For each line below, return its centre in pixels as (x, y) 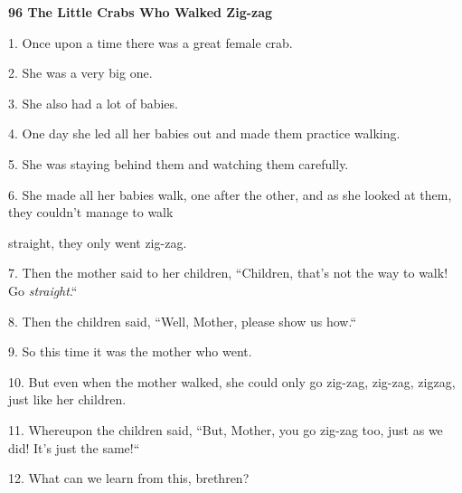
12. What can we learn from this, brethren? (129, 478)
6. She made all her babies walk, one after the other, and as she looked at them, (230, 194)
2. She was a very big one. (80, 73)
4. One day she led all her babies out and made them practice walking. (204, 133)
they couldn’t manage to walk (91, 212)
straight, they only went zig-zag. (98, 242)
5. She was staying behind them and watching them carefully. (179, 163)
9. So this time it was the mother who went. (130, 351)
